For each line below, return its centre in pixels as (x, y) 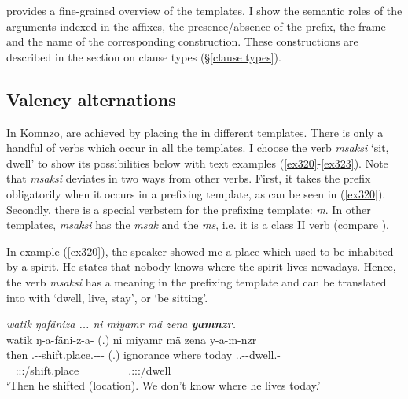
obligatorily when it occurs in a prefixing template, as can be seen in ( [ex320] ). (196, 193)
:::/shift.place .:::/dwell (93, 369)
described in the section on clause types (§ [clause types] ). (144, 56)
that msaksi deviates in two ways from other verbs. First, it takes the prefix (189, 178)
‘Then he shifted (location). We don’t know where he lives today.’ (164, 385)
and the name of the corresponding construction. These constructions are (182, 41)
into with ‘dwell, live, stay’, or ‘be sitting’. (107, 297)
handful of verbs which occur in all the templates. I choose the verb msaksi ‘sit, (198, 148)
